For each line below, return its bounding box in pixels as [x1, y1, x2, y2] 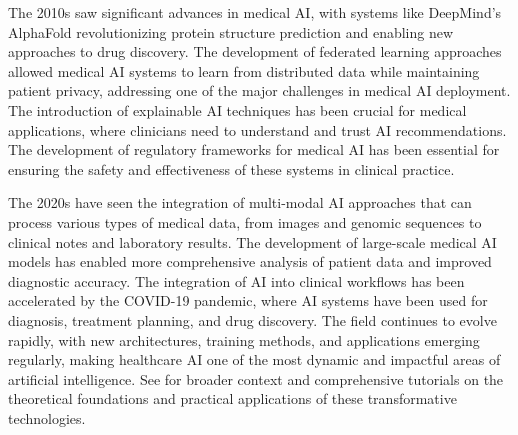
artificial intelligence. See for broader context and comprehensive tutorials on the [8, 368, 504, 389]
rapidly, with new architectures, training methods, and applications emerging [8, 329, 480, 350]
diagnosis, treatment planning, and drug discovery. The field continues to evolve [8, 309, 497, 330]
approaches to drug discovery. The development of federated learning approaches [8, 41, 502, 62]
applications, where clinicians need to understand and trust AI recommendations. [8, 119, 507, 140]
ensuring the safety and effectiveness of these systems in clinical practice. [8, 158, 455, 179]
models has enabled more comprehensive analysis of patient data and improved [8, 251, 492, 272]
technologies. [8, 407, 86, 428]
